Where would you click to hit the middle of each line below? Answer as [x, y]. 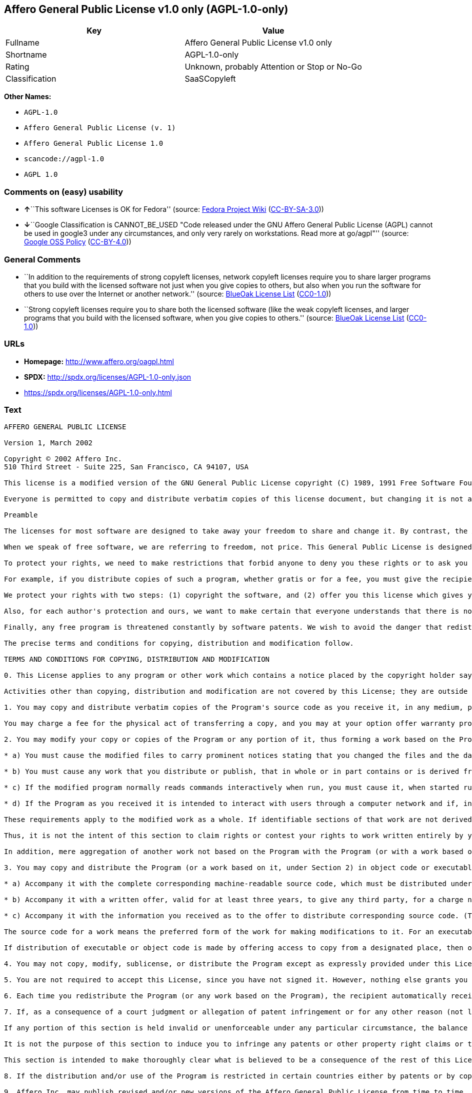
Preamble [21, 515]
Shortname [26, 55]
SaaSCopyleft [210, 79]
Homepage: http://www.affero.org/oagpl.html [99, 361]
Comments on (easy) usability [64, 192]
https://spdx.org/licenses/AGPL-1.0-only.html [98, 392]
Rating [17, 67]
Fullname [22, 43]
